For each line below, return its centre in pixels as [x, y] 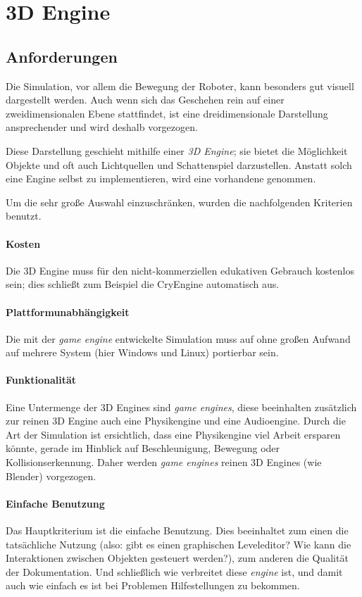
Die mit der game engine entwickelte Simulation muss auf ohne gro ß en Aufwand [178, 338]
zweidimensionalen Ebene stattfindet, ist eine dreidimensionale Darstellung [167, 113]
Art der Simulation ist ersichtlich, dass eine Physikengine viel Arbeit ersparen [173, 434]
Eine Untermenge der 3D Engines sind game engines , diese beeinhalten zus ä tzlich [181, 407]
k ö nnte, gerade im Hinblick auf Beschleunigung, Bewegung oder [143, 448]
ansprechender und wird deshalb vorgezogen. [102, 127]
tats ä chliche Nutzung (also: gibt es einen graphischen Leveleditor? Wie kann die [179, 544]
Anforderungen [62, 56]
